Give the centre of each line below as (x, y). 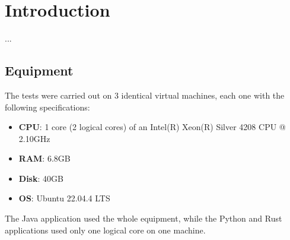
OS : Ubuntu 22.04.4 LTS (64, 198)
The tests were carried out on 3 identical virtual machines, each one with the (145, 95)
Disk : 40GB (41, 178)
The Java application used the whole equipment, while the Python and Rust (144, 218)
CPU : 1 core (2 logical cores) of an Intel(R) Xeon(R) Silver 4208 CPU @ (152, 127)
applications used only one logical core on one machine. (105, 230)
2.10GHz (34, 138)
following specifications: (47, 107)
